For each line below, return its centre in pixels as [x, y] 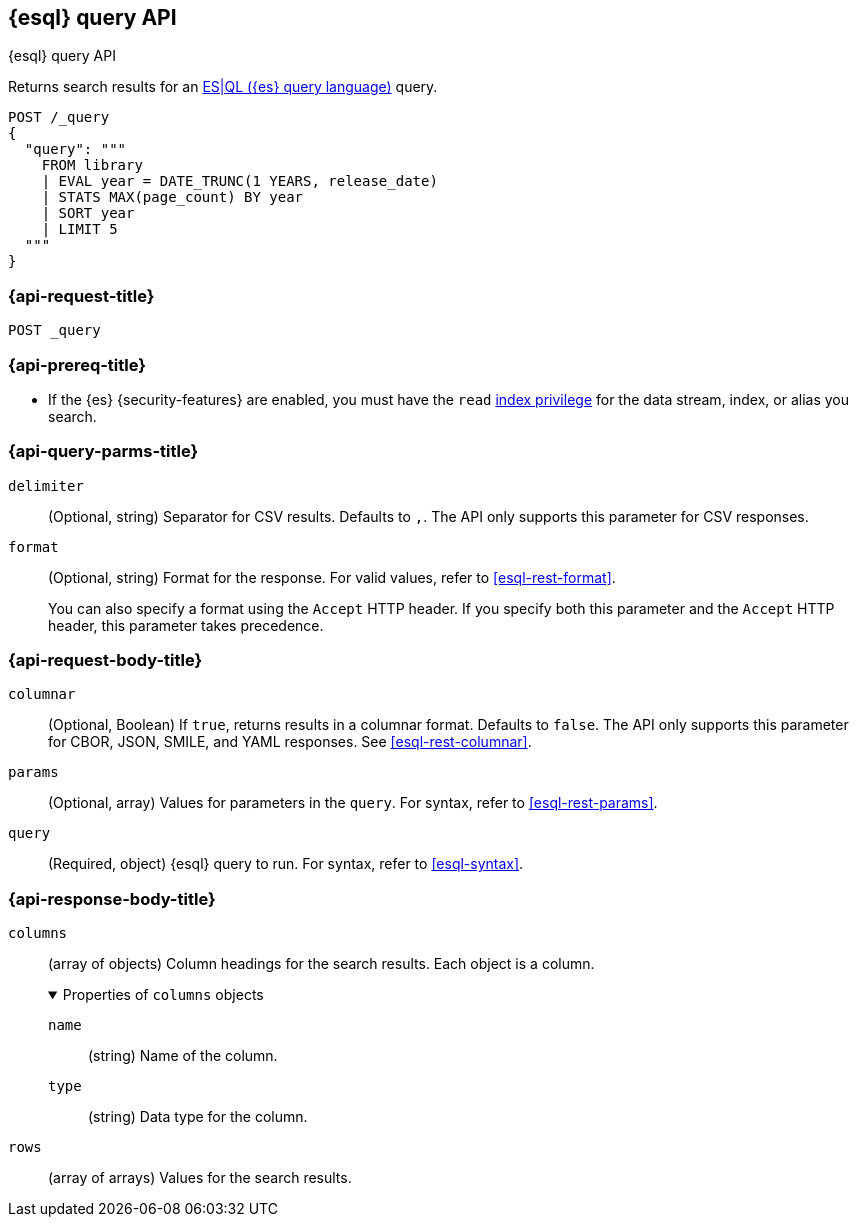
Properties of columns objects [163, 995]
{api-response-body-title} [112, 898]
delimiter [46, 485]
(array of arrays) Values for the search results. [200, 1178]
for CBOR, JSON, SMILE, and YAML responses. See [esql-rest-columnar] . [290, 742]
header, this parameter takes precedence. [186, 625]
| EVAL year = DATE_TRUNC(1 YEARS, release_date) [239, 181]
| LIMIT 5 [79, 229]
